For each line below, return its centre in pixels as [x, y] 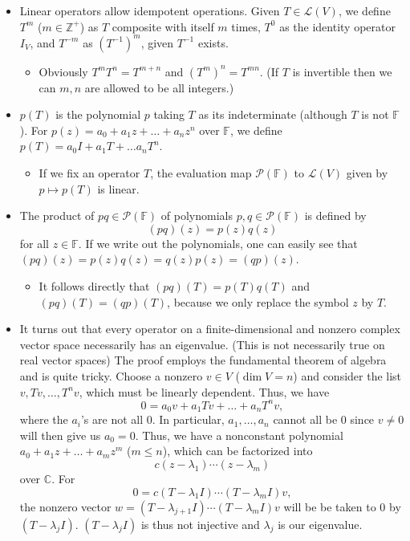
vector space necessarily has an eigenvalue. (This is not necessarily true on [202, 344]
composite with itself [163, 26]
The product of [57, 216]
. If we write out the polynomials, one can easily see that [218, 243]
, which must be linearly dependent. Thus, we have [204, 391]
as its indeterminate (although [273, 114]
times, [246, 26]
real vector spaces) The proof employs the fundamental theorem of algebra [203, 360]
